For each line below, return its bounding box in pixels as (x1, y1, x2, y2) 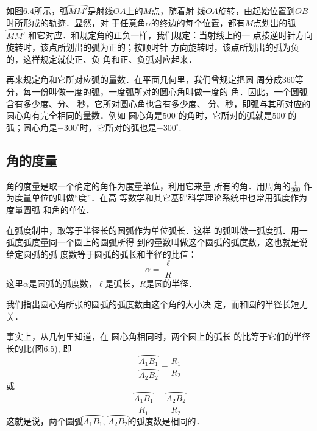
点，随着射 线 (151, 4, 205, 17)
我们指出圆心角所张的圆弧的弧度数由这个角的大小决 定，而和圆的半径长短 (6, 298, 299, 310)
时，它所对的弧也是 (79, 121, 157, 133)
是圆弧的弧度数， (28, 277, 97, 290)
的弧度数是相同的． (127, 414, 205, 427)
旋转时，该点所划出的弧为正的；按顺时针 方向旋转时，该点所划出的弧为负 (6, 41, 299, 54)
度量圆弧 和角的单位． (6, 203, 94, 215)
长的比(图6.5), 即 (6, 342, 72, 354)
